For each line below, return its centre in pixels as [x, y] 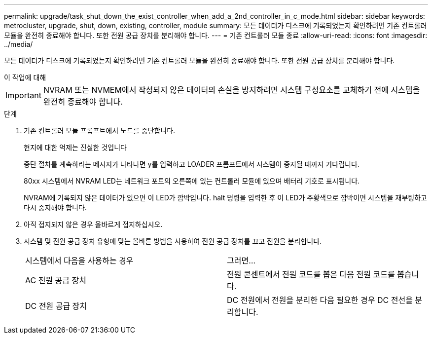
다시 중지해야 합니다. [55, 207]
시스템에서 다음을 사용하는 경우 [79, 261]
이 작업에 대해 [25, 77]
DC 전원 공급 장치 [56, 306]
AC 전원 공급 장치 [56, 280]
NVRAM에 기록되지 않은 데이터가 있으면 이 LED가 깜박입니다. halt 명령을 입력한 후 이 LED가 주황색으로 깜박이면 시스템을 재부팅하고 [225, 198]
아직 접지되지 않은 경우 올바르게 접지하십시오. [93, 224]
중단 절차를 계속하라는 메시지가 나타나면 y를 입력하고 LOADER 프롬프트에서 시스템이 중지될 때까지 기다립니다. [192, 164]
